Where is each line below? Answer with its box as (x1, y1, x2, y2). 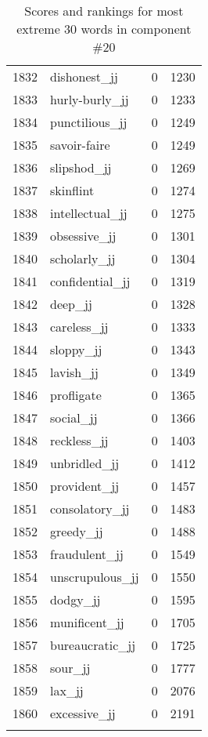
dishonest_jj (50, 67, 118, 85)
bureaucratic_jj (50, 636, 136, 654)
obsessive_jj (50, 227, 117, 245)
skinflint (50, 181, 95, 199)
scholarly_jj (50, 249, 116, 267)
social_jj (50, 408, 98, 427)
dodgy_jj (50, 590, 101, 608)
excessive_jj (50, 704, 116, 722)
